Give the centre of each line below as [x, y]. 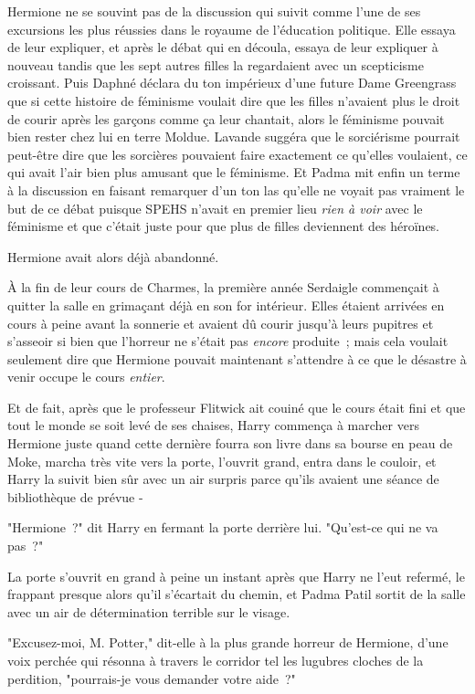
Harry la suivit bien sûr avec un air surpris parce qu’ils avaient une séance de [223, 479]
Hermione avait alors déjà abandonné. [113, 256]
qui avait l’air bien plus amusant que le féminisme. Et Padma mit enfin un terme [234, 172]
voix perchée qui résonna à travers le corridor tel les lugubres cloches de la [216, 660]
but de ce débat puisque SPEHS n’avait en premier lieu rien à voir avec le [215, 208]
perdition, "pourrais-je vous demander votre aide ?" [152, 678]
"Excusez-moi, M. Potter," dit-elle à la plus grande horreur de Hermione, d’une [228, 642]
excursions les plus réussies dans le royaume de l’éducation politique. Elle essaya [232, 29]
